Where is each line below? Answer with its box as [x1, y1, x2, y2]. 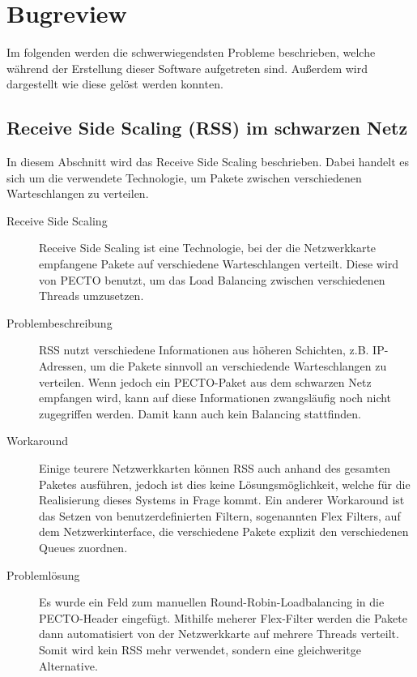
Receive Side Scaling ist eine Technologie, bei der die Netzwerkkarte [39, 239, 377, 256]
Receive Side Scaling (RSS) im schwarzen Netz [6, 115, 408, 140]
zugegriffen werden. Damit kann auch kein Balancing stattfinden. [39, 405, 362, 422]
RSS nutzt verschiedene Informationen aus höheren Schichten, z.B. [39, 341, 369, 358]
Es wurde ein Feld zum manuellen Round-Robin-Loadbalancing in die [39, 593, 385, 611]
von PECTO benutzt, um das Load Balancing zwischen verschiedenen [39, 271, 385, 288]
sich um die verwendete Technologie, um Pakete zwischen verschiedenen [6, 169, 362, 186]
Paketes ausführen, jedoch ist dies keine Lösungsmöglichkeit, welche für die [39, 475, 411, 492]
